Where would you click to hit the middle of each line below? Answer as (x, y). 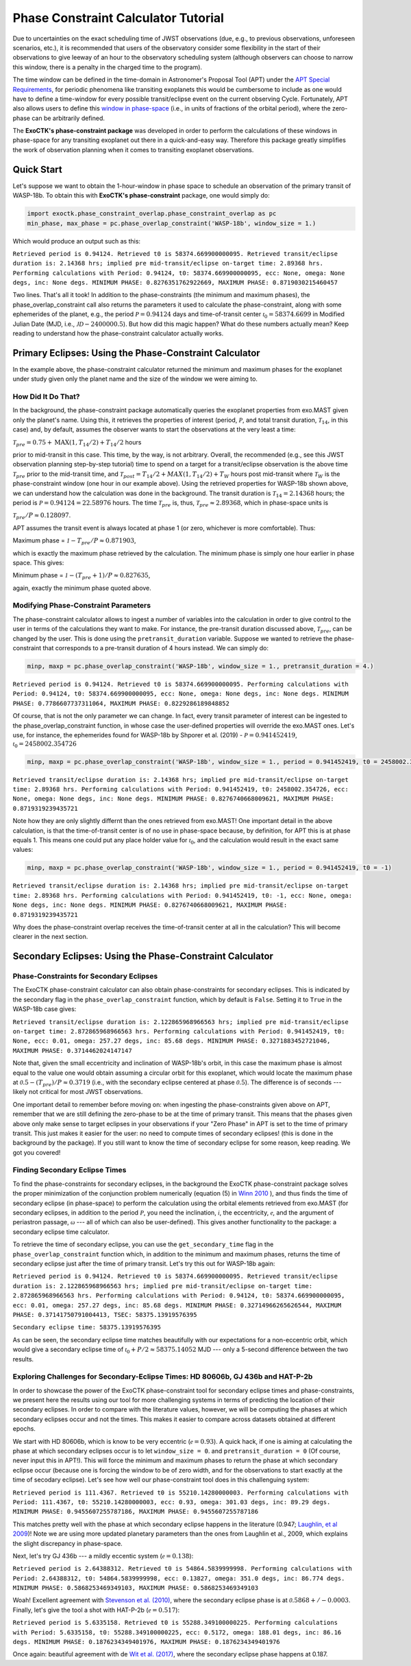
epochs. (24, 1429)
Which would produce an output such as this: (76, 241)
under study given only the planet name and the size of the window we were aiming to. (135, 379)
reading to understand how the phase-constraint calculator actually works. (118, 333)
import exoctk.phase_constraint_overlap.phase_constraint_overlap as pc (152, 214)
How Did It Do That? (46, 396)
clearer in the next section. (50, 937)
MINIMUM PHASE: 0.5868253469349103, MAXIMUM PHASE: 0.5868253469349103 (136, 1588)
